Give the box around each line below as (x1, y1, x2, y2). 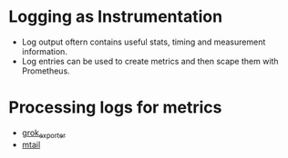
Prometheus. (21, 65, 70, 76)
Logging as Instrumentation (8, 6, 223, 27)
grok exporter (21, 127, 66, 140)
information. (21, 45, 67, 56)
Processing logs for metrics (8, 97, 222, 118)
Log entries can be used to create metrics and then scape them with (21, 55, 279, 66)
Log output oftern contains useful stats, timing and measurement (21, 36, 266, 47)
